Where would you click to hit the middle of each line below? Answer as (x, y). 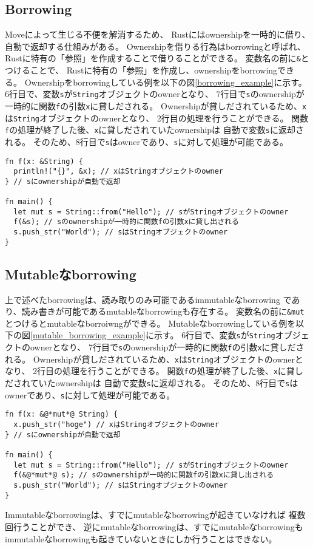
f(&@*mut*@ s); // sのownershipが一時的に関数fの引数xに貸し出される (144, 475)
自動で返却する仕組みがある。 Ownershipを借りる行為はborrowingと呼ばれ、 (155, 46)
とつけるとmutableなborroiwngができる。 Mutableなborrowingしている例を (150, 323)
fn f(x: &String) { (44, 161)
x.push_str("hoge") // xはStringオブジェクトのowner (116, 425)
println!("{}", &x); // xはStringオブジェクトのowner (119, 172)
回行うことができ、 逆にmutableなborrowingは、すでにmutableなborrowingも (154, 526)
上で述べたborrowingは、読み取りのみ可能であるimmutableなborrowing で (148, 299)
